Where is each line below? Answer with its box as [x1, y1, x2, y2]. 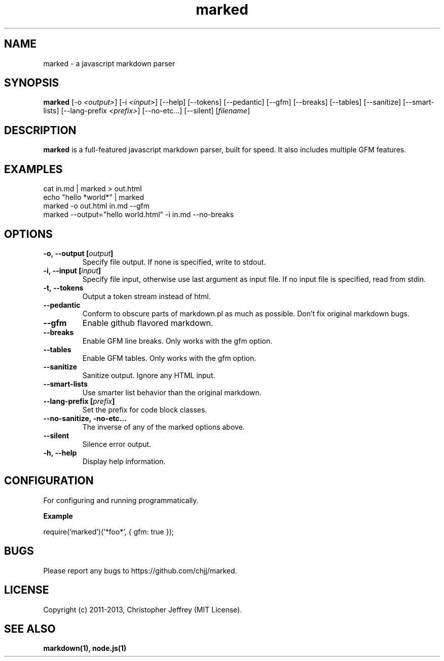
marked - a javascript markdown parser [43, 59, 175, 68]
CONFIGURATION [4, 474, 94, 487]
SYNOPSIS [4, 76, 59, 90]
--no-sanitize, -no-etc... [43, 414, 127, 423]
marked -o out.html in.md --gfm [43, 201, 150, 211]
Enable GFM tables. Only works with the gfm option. [82, 353, 256, 362]
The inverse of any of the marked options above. [82, 422, 245, 431]
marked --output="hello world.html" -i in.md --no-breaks [43, 210, 234, 219]
